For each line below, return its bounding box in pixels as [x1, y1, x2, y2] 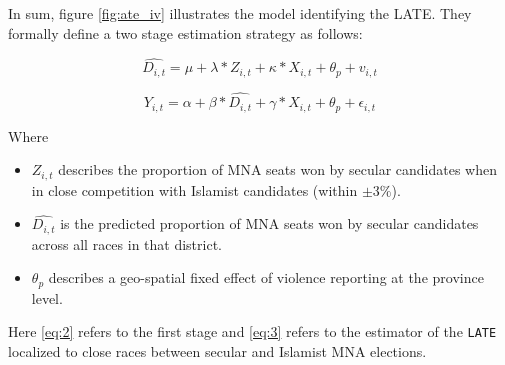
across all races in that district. [31, 233, 222, 254]
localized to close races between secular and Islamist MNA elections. [8, 341, 427, 362]
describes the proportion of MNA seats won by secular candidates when [58, 159, 498, 180]
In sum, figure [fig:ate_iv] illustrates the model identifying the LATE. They [8, 3, 472, 23]
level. [31, 287, 63, 308]
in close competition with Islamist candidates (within [31, 179, 358, 200]
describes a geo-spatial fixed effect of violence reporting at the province [48, 267, 484, 288]
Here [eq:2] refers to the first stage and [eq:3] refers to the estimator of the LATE [8, 321, 497, 342]
